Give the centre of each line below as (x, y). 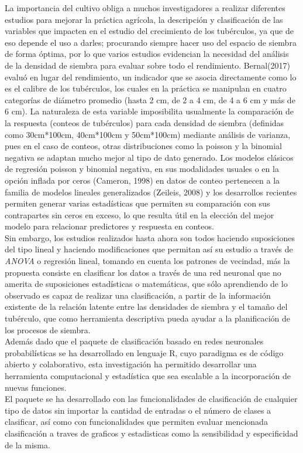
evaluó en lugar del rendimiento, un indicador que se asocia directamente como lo (151, 77)
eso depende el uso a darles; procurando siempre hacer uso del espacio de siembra (151, 42)
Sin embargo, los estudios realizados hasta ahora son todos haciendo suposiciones (150, 237)
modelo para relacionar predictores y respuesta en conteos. (109, 226)
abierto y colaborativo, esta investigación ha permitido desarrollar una (131, 364)
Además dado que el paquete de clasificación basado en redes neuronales (134, 341)
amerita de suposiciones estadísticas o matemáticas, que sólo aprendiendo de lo (146, 284)
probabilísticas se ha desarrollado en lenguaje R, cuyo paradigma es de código (144, 352)
